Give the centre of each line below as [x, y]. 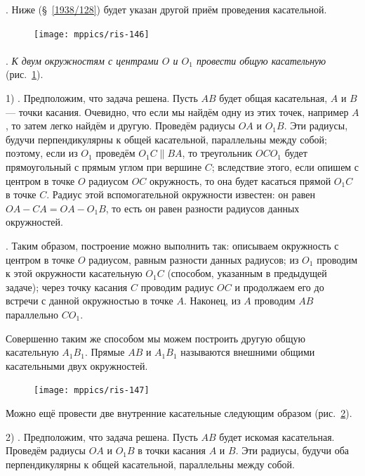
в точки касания [172, 450]
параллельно [32, 314]
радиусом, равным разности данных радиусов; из [194, 259]
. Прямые [105, 352]
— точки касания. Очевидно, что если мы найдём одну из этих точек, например [177, 111]
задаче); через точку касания [67, 287]
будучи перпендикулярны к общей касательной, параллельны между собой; [166, 139]
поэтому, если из [42, 153]
